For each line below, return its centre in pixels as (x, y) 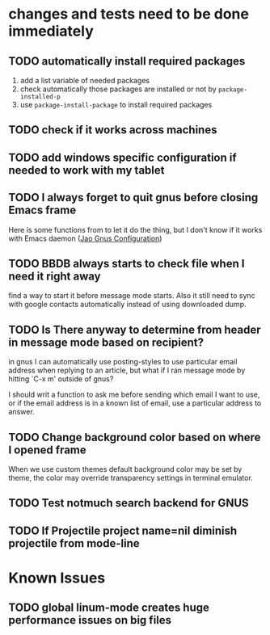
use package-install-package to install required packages (116, 105)
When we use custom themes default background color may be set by (125, 469)
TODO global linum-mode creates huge (109, 608)
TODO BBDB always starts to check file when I (127, 263)
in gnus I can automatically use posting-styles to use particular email (123, 362)
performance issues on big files (90, 620)
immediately (51, 31)
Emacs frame (42, 210)
